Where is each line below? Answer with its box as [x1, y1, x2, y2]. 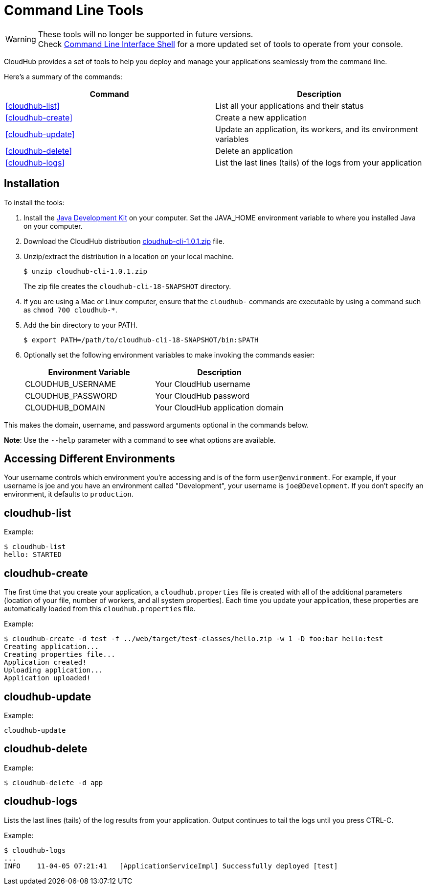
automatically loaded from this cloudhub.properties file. [4, 604, 196, 613]
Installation [4, 177, 60, 190]
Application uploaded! [4, 674, 91, 682]
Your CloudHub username [155, 379, 250, 389]
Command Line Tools [4, 2, 144, 19]
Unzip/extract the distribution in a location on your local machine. [23, 252, 234, 261]
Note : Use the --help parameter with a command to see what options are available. [4, 435, 276, 444]
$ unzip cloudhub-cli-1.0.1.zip [23, 267, 147, 275]
